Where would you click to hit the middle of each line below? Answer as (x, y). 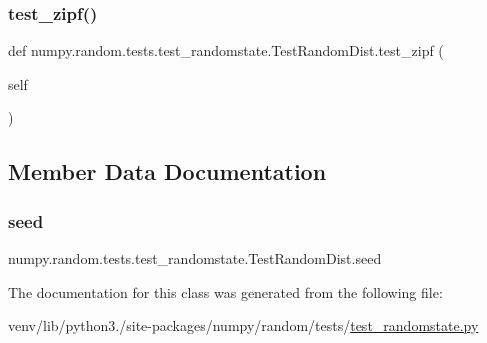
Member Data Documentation (167, 171)
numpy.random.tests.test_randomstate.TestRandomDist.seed (195, 258)
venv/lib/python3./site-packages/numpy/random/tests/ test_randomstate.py (243, 325)
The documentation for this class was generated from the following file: (225, 291)
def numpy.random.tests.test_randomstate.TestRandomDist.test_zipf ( (226, 50)
